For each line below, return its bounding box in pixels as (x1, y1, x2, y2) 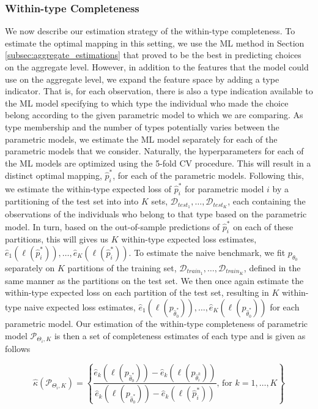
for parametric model (185, 182, 264, 195)
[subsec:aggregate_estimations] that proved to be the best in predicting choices (5, 48, 301, 61)
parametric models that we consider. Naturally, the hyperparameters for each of (5, 144, 304, 157)
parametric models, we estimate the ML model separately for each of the (5, 132, 278, 145)
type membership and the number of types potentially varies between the (5, 120, 279, 133)
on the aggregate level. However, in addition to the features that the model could (5, 61, 309, 73)
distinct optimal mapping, (5, 169, 102, 182)
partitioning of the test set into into (5, 195, 139, 208)
